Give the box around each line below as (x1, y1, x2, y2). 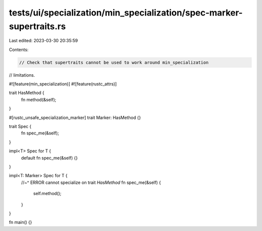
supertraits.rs (9, 21, 66, 32)
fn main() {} (9, 219, 33, 225)
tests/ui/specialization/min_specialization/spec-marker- (9, 7, 243, 18)
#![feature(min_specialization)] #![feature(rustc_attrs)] (9, 81, 117, 87)
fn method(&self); (21, 97, 57, 102)
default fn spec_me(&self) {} (21, 155, 78, 161)
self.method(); (33, 191, 62, 197)
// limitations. (9, 72, 35, 78)
